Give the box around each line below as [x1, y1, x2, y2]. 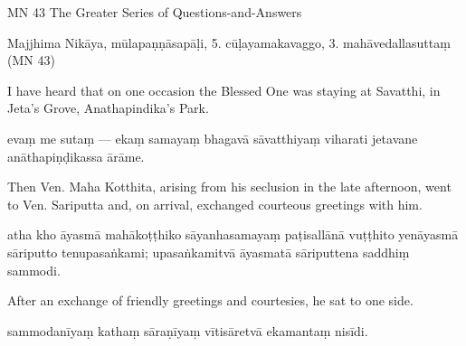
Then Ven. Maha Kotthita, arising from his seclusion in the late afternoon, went [7, 177, 452, 196]
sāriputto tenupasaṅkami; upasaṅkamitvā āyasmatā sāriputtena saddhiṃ [7, 242, 410, 261]
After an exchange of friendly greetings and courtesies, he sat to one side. [7, 291, 414, 310]
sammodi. [7, 260, 61, 279]
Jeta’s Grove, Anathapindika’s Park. [7, 98, 209, 117]
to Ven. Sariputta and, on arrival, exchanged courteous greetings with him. [7, 194, 423, 213]
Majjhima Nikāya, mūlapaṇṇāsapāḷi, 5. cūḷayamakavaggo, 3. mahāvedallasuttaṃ [7, 33, 451, 51]
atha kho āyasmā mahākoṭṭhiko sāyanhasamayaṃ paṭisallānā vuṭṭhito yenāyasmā [7, 225, 459, 244]
